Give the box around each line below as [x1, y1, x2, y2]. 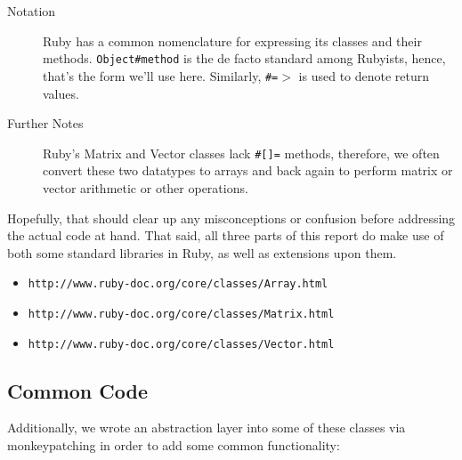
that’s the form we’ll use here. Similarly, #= [43, 66, 279, 85]
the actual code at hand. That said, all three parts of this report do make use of [7, 226, 444, 245]
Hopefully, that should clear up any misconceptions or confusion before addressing [7, 208, 456, 227]
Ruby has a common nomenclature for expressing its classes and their [43, 31, 422, 50]
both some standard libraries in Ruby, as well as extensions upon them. [7, 243, 397, 262]
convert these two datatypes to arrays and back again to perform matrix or [43, 161, 453, 180]
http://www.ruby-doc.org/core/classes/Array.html [28, 278, 328, 291]
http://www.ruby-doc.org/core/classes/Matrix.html [28, 307, 335, 320]
